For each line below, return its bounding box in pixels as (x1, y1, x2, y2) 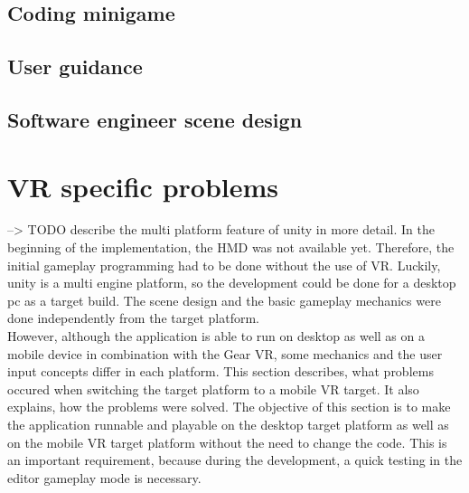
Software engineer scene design (7, 105, 303, 133)
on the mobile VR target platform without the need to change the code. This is (7, 432, 447, 451)
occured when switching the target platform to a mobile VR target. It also (7, 379, 419, 398)
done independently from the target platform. (7, 308, 259, 327)
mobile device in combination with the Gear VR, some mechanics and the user (7, 344, 443, 363)
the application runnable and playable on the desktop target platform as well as (7, 415, 449, 433)
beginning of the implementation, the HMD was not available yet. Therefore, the (7, 238, 455, 257)
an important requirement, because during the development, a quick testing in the (7, 450, 463, 469)
